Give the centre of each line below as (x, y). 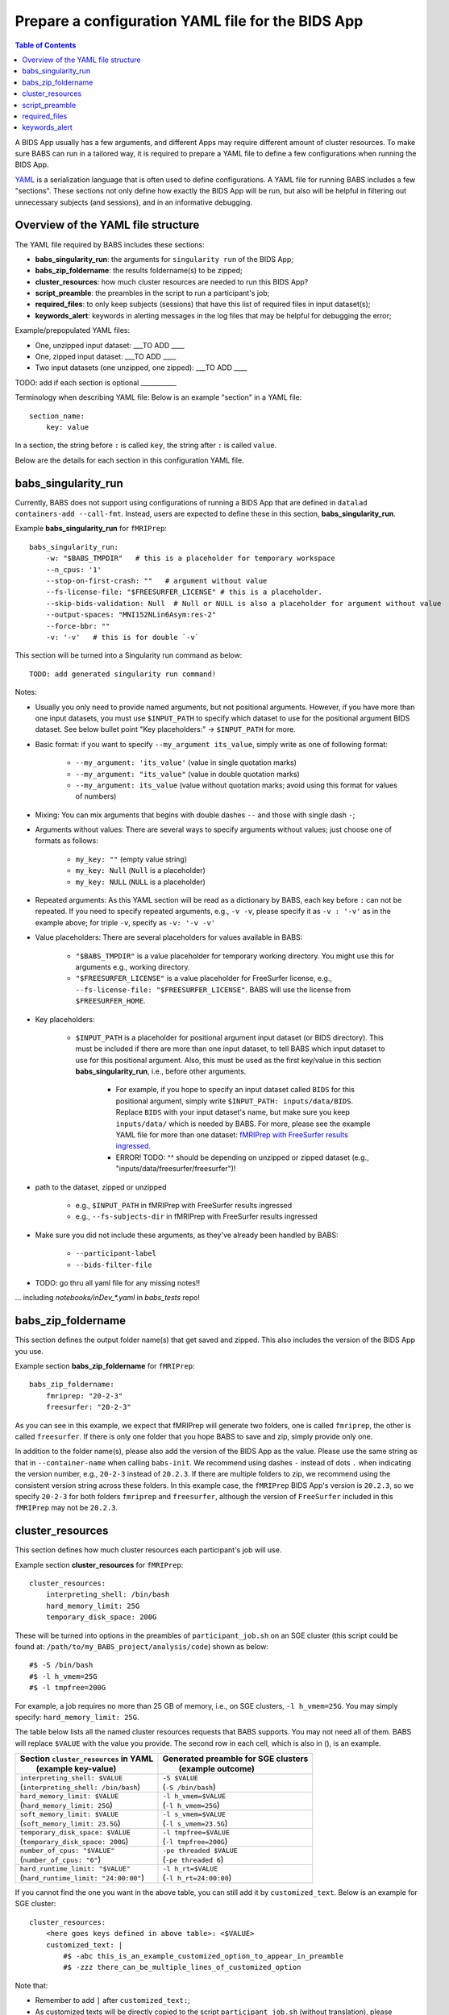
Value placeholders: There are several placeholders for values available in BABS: (169, 937)
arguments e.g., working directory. (133, 966)
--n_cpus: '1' (74, 569)
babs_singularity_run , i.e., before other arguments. (161, 1071)
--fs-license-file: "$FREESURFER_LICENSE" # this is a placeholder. (184, 592)
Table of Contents (46, 45)
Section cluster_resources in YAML (87, 1759)
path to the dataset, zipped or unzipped (101, 1187)
